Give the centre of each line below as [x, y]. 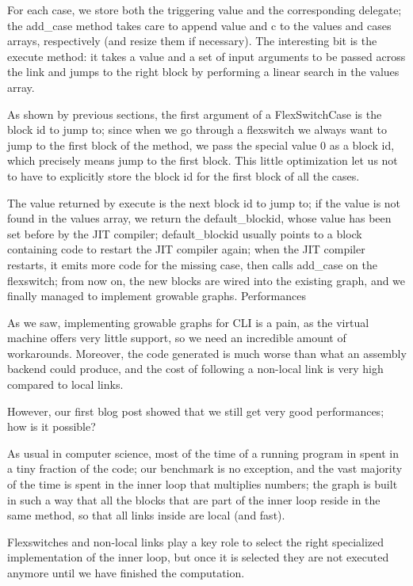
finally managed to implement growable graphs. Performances [157, 296]
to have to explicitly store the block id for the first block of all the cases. [184, 175]
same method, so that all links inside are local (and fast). [146, 515]
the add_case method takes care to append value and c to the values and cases [199, 25]
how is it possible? [52, 426]
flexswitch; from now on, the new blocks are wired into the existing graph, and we [206, 280]
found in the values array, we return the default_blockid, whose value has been [199, 218]
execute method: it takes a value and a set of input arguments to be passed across [206, 56]
